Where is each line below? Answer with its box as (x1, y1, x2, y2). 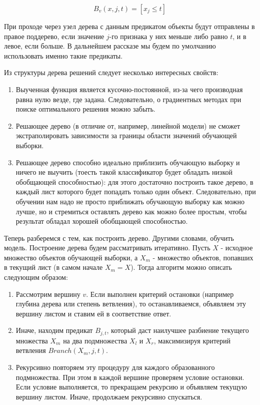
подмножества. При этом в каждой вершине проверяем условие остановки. (15, 371, 244, 382)
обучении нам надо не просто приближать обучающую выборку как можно (15, 196, 244, 206)
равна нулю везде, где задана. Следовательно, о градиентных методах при (15, 94, 241, 104)
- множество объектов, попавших (152, 252, 253, 262)
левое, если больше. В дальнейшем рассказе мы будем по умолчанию (4, 41, 216, 51)
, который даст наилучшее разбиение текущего (106, 325, 249, 335)
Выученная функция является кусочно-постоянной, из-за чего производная (15, 84, 243, 94)
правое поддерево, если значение (4, 31, 104, 41)
